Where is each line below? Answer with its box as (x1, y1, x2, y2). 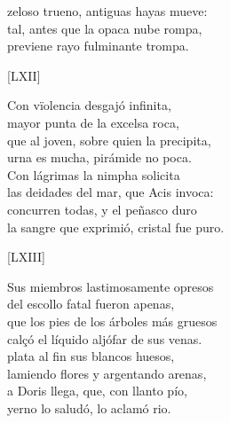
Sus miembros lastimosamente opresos (7, 277, 214, 295)
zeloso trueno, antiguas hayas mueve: (7, 2, 208, 20)
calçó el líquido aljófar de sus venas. (7, 329, 202, 348)
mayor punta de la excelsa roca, (7, 113, 179, 131)
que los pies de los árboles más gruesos (7, 311, 218, 330)
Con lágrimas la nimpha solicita (7, 165, 180, 184)
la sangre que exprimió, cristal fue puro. (7, 217, 225, 236)
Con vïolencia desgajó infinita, (7, 96, 171, 114)
